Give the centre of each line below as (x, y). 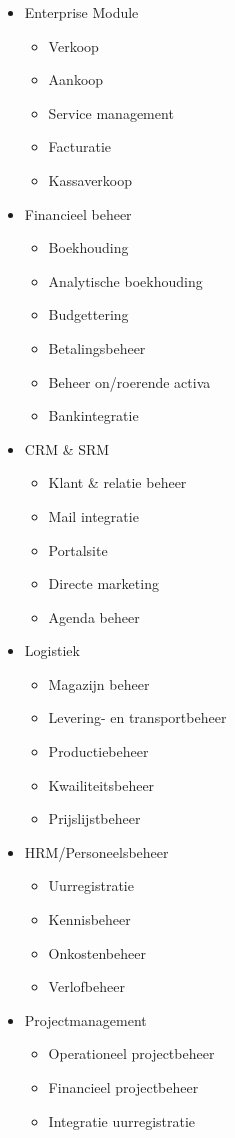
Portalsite (78, 549)
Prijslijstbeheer (94, 818)
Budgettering (88, 314)
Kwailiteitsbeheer (101, 784)
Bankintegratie (93, 415)
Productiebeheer (98, 751)
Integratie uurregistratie (122, 1120)
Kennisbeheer (89, 919)
